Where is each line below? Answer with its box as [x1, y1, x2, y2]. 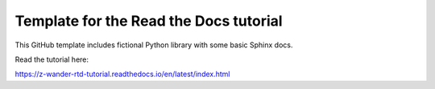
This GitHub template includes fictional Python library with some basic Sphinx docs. [14, 40, 293, 50]
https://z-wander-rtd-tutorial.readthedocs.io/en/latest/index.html [14, 69, 230, 79]
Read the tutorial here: [14, 55, 89, 64]
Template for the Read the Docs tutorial [14, 12, 283, 30]
